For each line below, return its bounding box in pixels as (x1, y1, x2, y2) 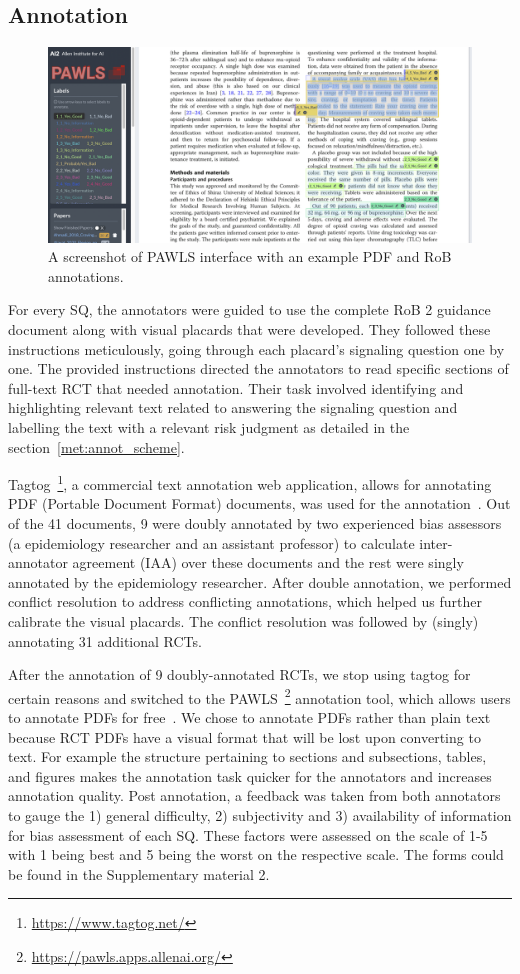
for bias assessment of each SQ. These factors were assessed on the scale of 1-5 (8, 824, 488, 845)
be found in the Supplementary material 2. (8, 863, 270, 884)
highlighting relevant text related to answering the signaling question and (8, 397, 458, 418)
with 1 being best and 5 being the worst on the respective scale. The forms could (8, 844, 504, 865)
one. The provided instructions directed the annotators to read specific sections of (8, 358, 509, 379)
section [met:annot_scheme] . (8, 436, 185, 457)
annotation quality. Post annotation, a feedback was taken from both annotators (8, 785, 501, 806)
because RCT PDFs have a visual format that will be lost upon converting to (8, 726, 481, 747)
